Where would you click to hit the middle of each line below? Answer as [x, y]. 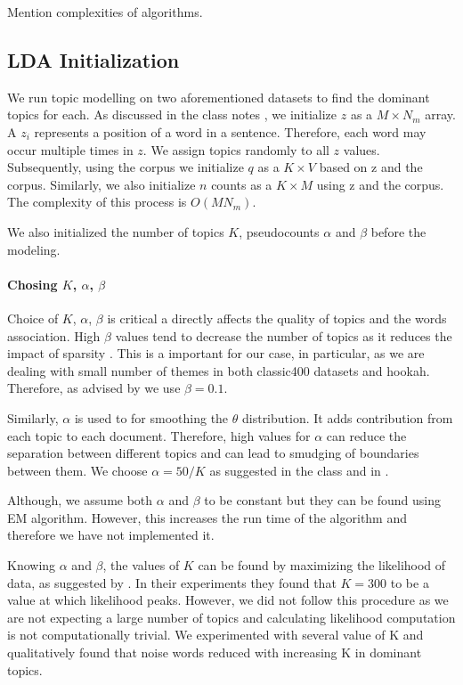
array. [440, 114]
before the [398, 231]
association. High [54, 335]
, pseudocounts [279, 231]
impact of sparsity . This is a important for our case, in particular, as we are [216, 353]
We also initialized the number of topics [116, 231]
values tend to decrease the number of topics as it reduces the [284, 335]
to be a [410, 582]
